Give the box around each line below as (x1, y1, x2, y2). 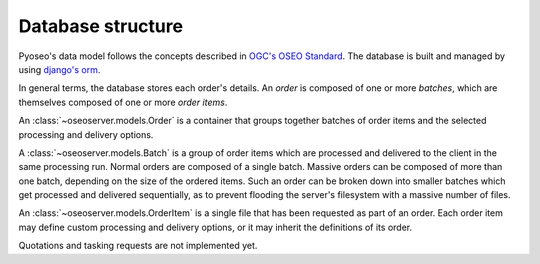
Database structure (18, 15, 184, 37)
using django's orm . (18, 63, 101, 75)
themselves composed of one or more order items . (18, 96, 228, 108)
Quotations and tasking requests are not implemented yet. (18, 240, 258, 252)
